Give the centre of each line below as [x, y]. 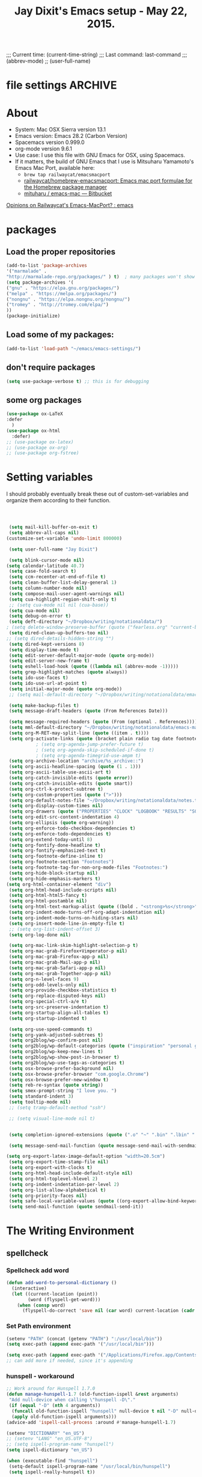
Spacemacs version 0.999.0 [50, 142]
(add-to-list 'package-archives [47, 266]
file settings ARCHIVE [62, 85]
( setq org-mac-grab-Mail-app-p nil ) [55, 963]
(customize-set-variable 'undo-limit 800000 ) [64, 538]
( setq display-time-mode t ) [44, 650]
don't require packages [51, 368]
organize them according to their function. [59, 501]
